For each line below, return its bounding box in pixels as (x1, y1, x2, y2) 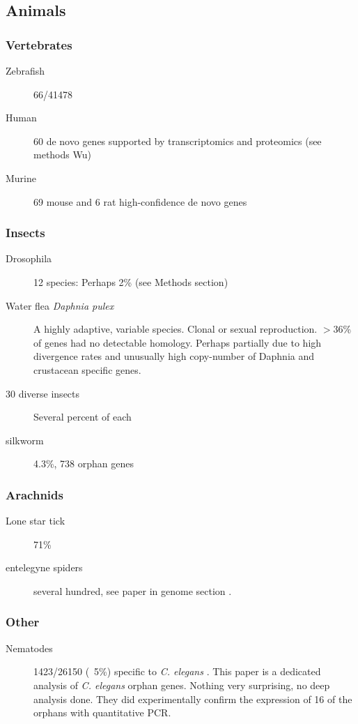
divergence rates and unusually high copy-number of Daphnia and (33, 349, 315, 363)
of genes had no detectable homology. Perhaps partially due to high (33, 335, 322, 349)
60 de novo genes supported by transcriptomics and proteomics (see (33, 133, 322, 148)
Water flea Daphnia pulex (6, 298, 114, 312)
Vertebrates (6, 36, 72, 53)
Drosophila (6, 251, 52, 266)
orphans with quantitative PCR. (33, 705, 171, 720)
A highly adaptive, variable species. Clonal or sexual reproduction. (33, 322, 318, 336)
